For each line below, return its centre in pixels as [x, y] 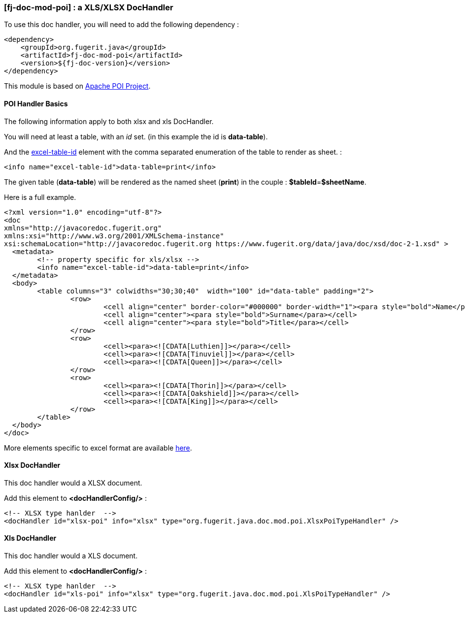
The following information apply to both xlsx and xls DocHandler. [109, 121]
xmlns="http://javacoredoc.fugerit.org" [83, 228]
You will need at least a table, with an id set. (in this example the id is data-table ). [136, 136]
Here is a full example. [40, 197]
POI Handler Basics [36, 103]
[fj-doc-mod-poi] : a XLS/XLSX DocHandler [89, 7]
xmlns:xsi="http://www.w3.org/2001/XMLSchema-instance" [114, 236]
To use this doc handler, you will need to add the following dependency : [122, 25]
